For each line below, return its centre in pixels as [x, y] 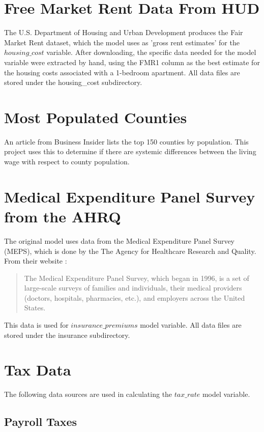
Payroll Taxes [40, 422]
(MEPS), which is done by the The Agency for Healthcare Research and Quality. [130, 251]
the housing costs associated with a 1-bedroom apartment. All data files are [122, 72]
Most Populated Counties [96, 117]
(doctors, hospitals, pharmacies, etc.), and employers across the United [135, 297]
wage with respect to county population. [67, 161]
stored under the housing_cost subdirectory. [73, 82]
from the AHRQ [63, 216]
